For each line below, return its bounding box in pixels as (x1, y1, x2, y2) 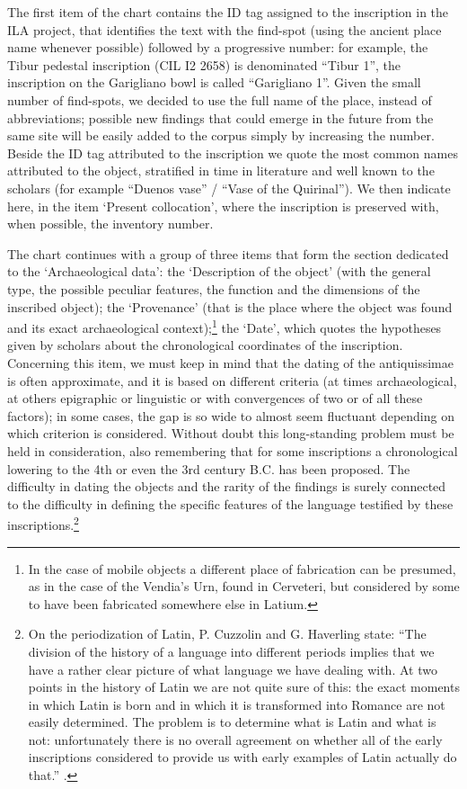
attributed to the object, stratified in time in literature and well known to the (7, 161, 435, 180)
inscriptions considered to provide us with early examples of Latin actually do (28, 748, 457, 767)
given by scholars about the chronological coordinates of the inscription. (7, 336, 403, 354)
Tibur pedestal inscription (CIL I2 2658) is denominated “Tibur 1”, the (7, 55, 401, 74)
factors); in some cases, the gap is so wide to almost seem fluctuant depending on (7, 406, 454, 425)
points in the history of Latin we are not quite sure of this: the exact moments (28, 677, 460, 696)
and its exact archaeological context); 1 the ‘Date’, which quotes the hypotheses (7, 316, 442, 336)
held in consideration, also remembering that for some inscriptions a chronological (7, 441, 458, 460)
